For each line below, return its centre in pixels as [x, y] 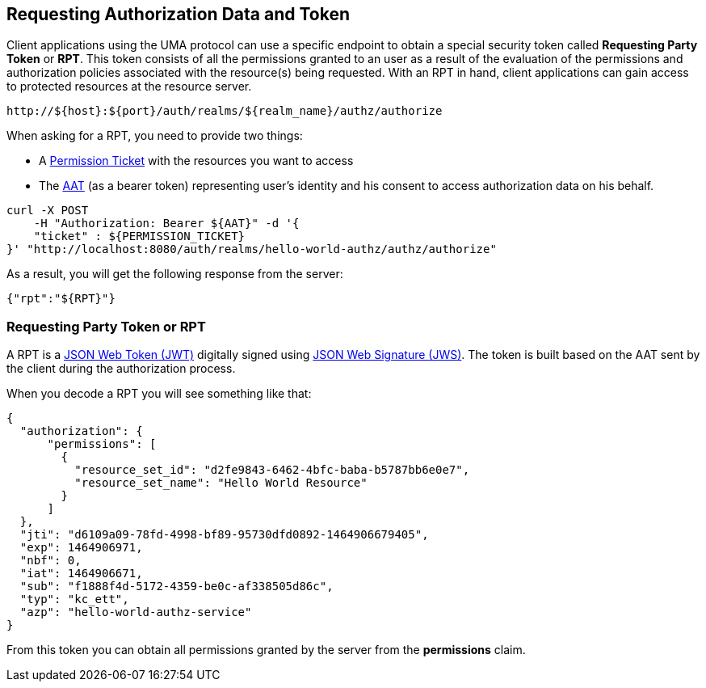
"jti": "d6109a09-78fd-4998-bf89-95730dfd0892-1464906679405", [224, 535]
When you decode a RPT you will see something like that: [159, 394]
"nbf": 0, [50, 561]
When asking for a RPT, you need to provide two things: [155, 136]
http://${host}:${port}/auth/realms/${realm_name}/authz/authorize [225, 111]
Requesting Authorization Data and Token [178, 14]
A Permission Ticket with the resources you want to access [196, 161]
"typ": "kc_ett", [74, 599]
